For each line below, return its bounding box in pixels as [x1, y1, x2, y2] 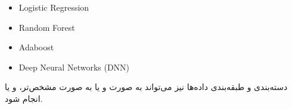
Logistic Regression [18, 1, 89, 13]
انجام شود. [5, 92, 43, 104]
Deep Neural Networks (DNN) [18, 60, 130, 73]
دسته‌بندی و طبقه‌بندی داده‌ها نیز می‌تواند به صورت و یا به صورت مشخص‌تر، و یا [5, 81, 288, 93]
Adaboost [18, 41, 54, 53]
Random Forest [18, 21, 75, 33]
